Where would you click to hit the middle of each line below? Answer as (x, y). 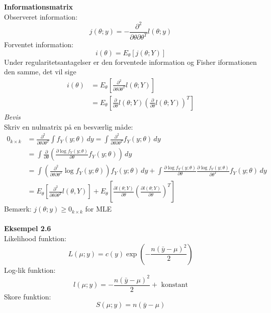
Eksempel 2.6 (28, 228)
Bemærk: (18, 209)
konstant (174, 285)
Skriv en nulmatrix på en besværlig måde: (69, 126)
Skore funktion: (28, 296)
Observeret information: (41, 16)
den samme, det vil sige (40, 72)
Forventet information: (39, 44)
